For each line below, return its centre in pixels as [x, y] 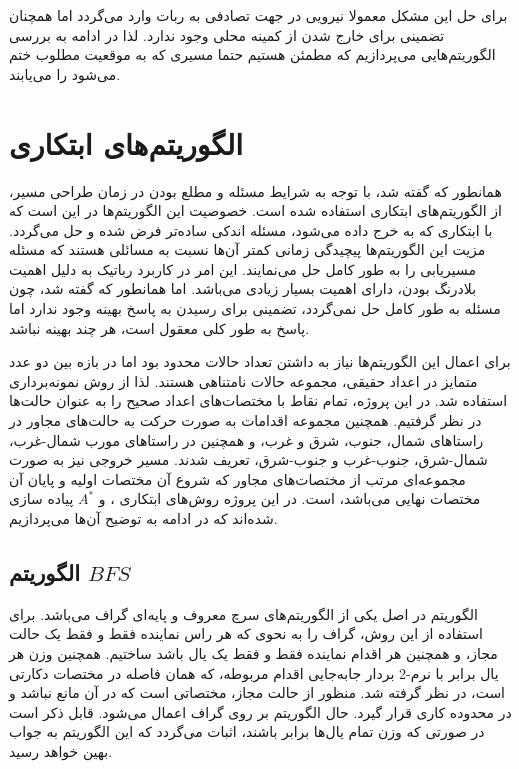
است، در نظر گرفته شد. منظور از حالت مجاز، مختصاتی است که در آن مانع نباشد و [257, 692]
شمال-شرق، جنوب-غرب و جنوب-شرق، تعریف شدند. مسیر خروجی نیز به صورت [248, 459]
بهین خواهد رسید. [61, 750]
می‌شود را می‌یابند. [65, 73]
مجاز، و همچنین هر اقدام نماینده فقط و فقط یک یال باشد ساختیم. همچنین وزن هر [253, 652]
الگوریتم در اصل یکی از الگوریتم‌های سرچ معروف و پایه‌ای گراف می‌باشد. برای [243, 613]
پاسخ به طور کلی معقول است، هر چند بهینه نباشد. [159, 327]
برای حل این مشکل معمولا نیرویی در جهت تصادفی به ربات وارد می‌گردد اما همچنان [258, 15]
